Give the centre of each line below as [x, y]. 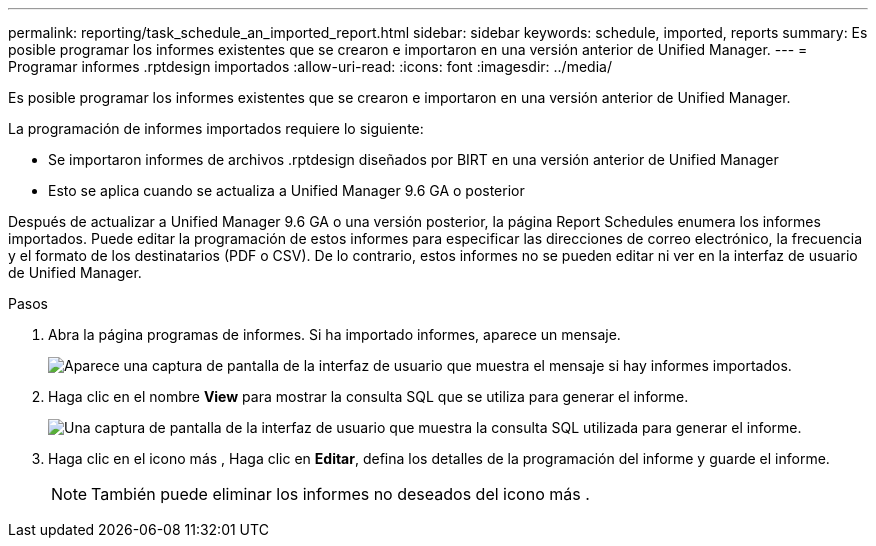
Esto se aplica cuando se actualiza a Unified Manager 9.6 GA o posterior [286, 190]
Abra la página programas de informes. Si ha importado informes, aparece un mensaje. [334, 334]
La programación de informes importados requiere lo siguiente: [216, 128]
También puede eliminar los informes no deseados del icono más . [340, 494]
